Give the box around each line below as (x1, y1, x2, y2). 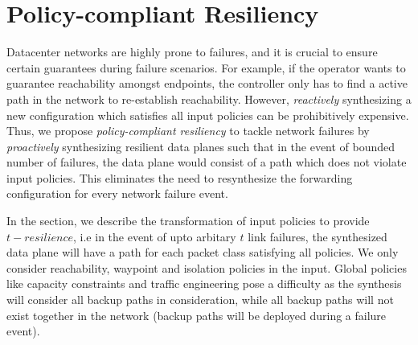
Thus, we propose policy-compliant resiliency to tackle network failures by (6, 122, 370, 139)
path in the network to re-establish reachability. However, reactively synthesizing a (6, 90, 412, 107)
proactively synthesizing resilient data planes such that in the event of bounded (6, 138, 395, 154)
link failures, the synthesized (248, 228, 387, 244)
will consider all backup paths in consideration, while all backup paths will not (6, 291, 394, 308)
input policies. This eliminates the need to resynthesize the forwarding (6, 169, 353, 186)
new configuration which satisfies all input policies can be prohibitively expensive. (6, 106, 409, 123)
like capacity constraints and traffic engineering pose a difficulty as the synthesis (6, 275, 402, 292)
